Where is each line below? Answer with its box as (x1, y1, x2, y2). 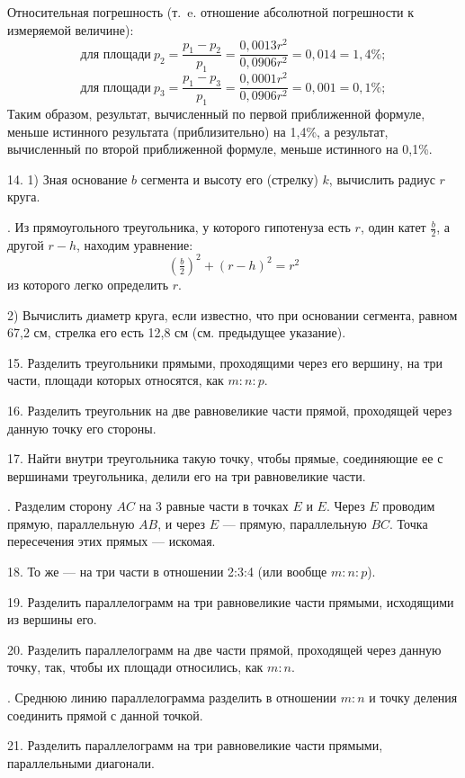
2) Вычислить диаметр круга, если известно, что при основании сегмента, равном (7, 305, 458, 324)
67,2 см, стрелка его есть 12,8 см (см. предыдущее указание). (7, 323, 346, 342)
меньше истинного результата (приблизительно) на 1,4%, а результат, (7, 121, 389, 140)
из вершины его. (7, 610, 97, 629)
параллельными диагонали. (7, 753, 155, 772)
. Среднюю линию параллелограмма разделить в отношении (7, 688, 337, 707)
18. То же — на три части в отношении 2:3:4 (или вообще (7, 562, 327, 581)
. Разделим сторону (7, 496, 112, 515)
